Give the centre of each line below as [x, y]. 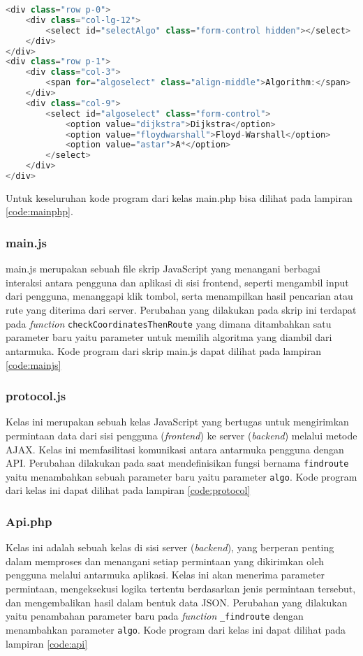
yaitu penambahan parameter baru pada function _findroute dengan [155, 616]
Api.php [29, 521]
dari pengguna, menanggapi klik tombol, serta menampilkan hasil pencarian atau [179, 296]
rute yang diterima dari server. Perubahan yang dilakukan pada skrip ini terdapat [181, 310]
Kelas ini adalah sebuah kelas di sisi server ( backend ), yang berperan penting [170, 547]
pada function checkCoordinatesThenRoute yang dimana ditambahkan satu [169, 323]
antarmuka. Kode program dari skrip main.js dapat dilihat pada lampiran [163, 350]
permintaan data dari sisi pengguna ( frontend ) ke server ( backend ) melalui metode [181, 435]
